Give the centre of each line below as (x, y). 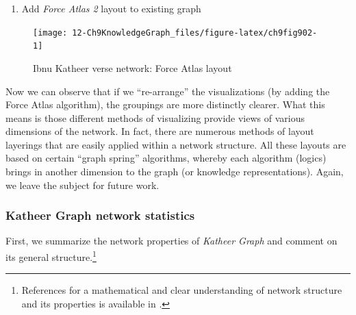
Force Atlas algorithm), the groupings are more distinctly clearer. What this (165, 104)
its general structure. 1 (51, 256)
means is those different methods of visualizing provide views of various (155, 117)
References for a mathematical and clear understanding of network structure (182, 290)
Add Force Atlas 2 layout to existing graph (111, 8)
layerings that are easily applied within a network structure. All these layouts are (176, 144)
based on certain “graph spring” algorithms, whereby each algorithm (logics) (166, 158)
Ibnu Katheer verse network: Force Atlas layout (132, 67)
